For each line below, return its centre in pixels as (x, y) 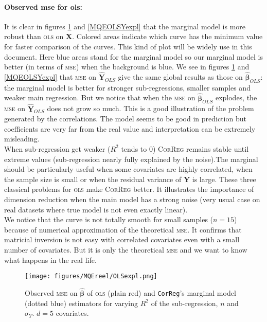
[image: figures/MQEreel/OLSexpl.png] (91, 276)
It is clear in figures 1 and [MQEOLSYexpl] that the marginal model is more (125, 26)
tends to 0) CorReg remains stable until (185, 148)
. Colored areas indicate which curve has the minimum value (167, 36)
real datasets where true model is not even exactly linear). (96, 209)
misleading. (22, 139)
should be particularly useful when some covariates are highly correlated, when (128, 169)
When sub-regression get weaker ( (57, 148)
